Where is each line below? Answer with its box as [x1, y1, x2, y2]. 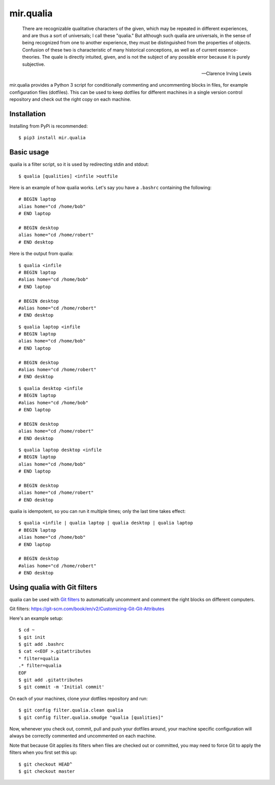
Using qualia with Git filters [9, 583, 98, 591]
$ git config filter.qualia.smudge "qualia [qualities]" [18, 714, 164, 720]
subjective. [22, 61, 45, 67]
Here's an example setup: [9, 615, 63, 621]
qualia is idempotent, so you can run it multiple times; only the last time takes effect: [9, 508, 186, 514]
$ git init [18, 634, 46, 640]
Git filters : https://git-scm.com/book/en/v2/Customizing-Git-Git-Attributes [9, 606, 165, 612]
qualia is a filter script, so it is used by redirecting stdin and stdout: [9, 161, 149, 168]
